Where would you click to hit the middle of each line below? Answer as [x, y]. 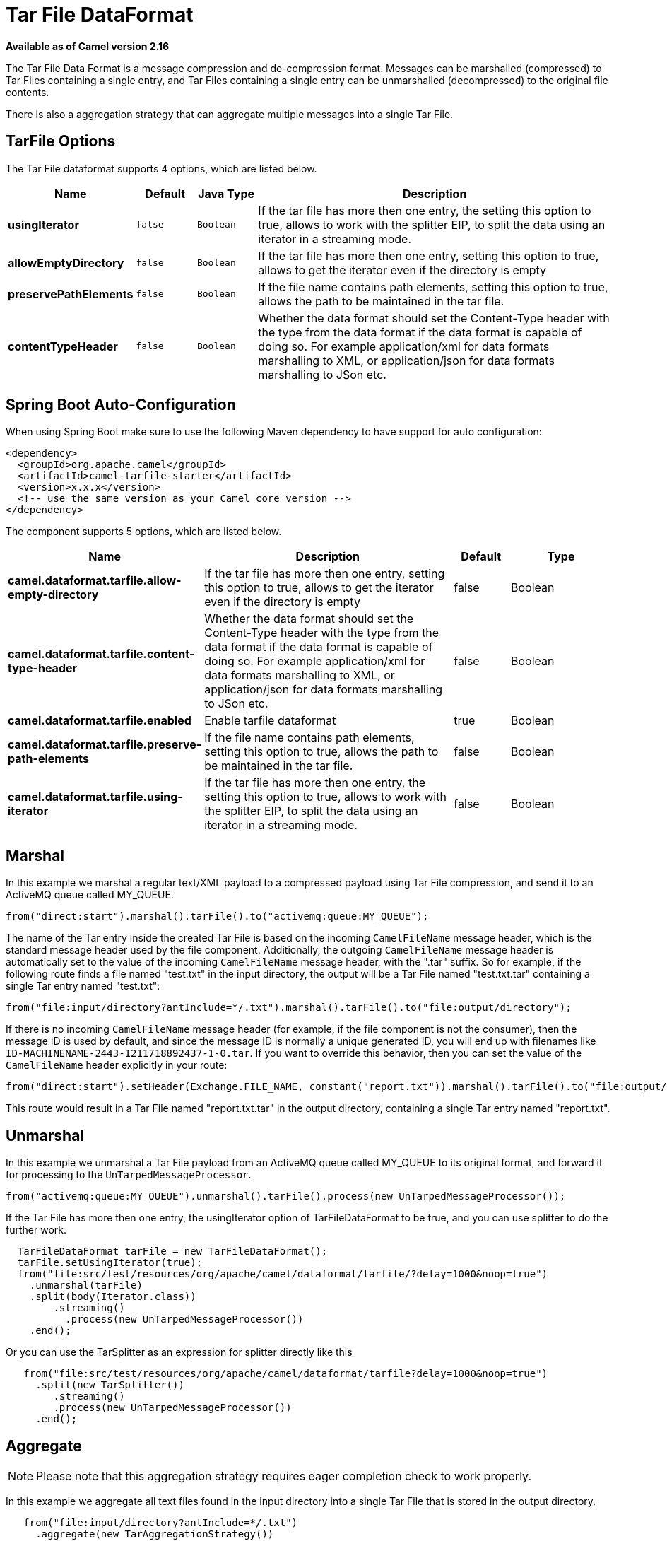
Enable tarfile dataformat [270, 721]
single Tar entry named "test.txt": [83, 986]
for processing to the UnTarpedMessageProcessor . [129, 1175]
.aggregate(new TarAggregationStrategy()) [155, 1534]
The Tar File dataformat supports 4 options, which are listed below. [161, 168]
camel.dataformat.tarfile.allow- [95, 581]
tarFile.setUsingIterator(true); [110, 1263]
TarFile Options [61, 141]
